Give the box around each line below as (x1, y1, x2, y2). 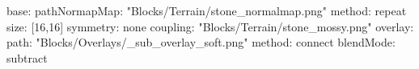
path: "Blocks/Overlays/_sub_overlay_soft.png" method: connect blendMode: (6, 34, 396, 51)
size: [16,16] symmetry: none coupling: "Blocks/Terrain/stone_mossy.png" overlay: (6, 18, 414, 34)
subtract (6, 49, 48, 66)
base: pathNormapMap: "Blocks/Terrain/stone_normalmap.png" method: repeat (6, 2, 407, 18)
